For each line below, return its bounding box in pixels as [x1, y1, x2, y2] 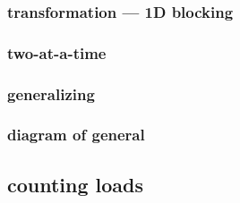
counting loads [7, 170, 144, 198]
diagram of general [7, 123, 145, 146]
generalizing [7, 82, 95, 105]
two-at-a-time [7, 41, 107, 63]
